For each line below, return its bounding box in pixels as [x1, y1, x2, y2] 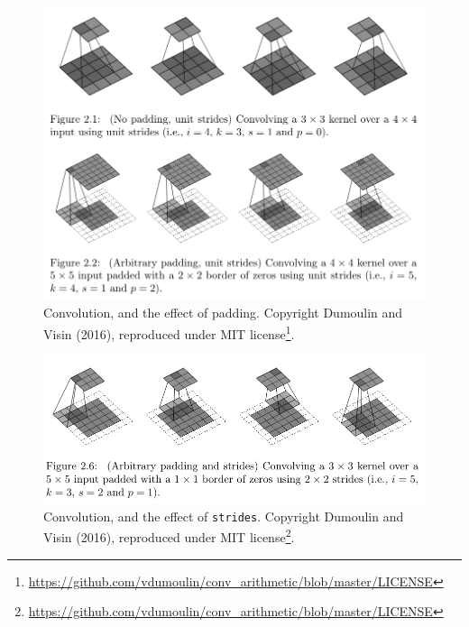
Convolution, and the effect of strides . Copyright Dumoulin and [43, 506, 404, 525]
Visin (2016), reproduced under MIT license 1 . [43, 322, 295, 343]
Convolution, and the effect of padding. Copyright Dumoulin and [43, 303, 403, 322]
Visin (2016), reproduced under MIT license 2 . [43, 525, 295, 546]
